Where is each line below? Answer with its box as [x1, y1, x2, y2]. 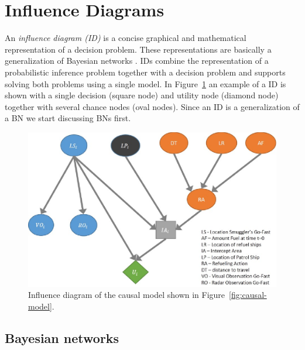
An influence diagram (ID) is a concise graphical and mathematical [5, 32, 246, 44]
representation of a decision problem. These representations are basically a [5, 43, 272, 55]
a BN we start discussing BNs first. [5, 112, 131, 124]
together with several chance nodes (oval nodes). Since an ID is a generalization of [5, 100, 300, 112]
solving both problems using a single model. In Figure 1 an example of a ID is [5, 77, 286, 90]
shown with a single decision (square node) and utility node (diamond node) [5, 89, 279, 101]
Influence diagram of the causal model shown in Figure [28, 289, 225, 301]
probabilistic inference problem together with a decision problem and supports [5, 66, 286, 78]
